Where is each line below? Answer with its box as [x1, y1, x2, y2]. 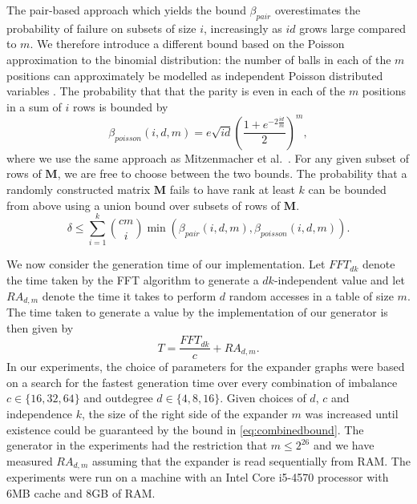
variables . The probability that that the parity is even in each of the [6, 83, 346, 99]
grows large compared [299, 19, 407, 36]
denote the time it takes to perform [42, 287, 217, 304]
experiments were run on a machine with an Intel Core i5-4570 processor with [6, 469, 389, 486]
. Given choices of [220, 389, 306, 406]
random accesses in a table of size [229, 287, 394, 304]
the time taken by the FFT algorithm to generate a [6, 271, 259, 288]
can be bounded [308, 181, 387, 198]
